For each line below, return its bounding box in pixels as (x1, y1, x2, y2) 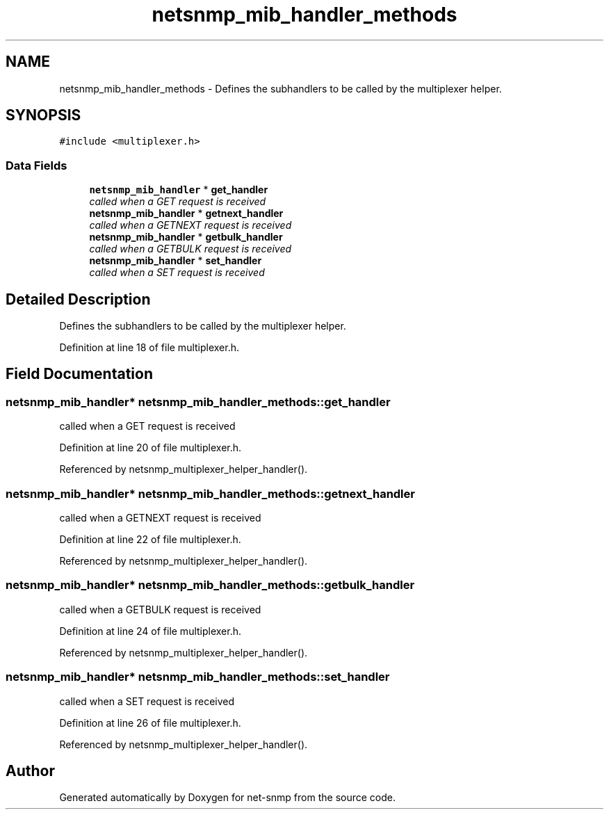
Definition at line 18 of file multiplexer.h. (59, 341, 240, 354)
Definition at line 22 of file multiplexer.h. (59, 533, 241, 545)
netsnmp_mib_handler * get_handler (89, 184, 268, 196)
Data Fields (6, 158, 67, 172)
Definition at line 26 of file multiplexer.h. (59, 716, 241, 729)
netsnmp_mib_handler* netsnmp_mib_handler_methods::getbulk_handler (6, 578, 415, 592)
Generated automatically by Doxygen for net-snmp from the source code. (59, 791, 396, 804)
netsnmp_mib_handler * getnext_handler (89, 207, 284, 220)
